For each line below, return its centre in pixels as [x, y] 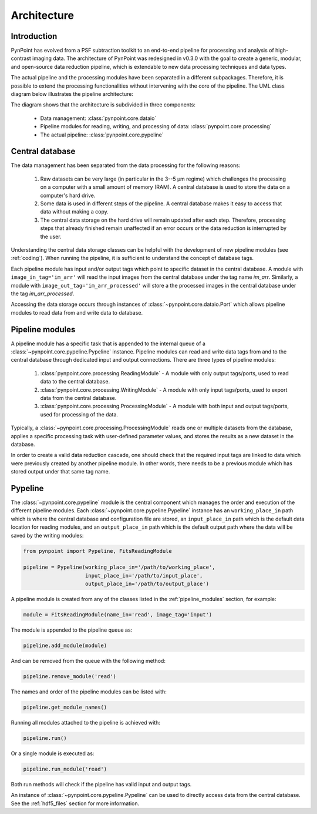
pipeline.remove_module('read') [70, 677]
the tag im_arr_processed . [43, 293]
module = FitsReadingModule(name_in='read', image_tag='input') [118, 615]
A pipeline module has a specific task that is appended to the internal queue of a [108, 343]
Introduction [34, 36]
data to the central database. [75, 382]
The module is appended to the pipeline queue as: [72, 630]
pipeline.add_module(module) [65, 646]
